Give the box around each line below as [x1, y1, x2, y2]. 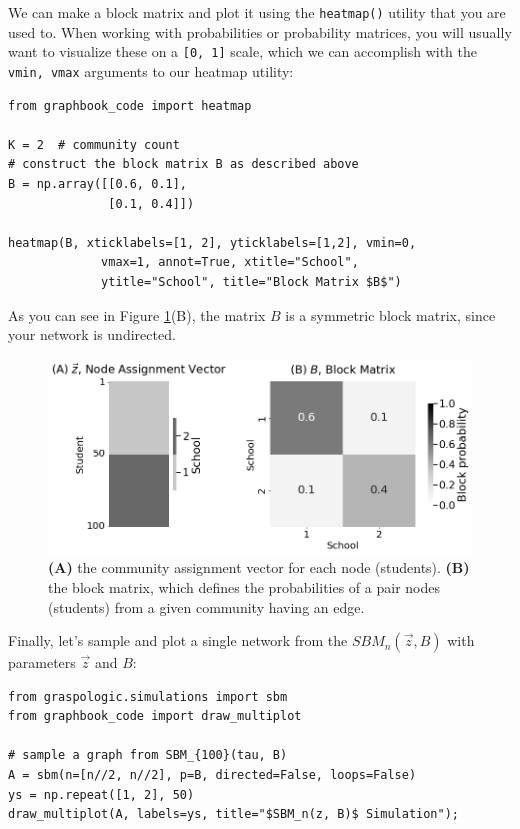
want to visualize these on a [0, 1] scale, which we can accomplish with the [8, 41, 478, 62]
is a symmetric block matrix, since [285, 304, 496, 325]
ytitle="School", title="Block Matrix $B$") [101, 274, 402, 289]
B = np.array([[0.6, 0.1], [8, 176, 187, 191]
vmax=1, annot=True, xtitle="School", [101, 255, 359, 270]
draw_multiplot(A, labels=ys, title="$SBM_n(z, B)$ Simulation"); [8, 807, 460, 822]
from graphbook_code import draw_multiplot [8, 709, 302, 724]
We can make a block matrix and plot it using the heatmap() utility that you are [8, 2, 506, 22]
